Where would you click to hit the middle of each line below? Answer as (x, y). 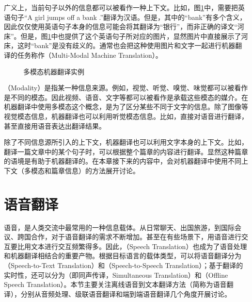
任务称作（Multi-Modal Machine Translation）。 (90, 55)
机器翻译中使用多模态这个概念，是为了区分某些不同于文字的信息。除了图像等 (126, 107)
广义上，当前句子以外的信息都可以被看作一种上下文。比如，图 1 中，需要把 (121, 7)
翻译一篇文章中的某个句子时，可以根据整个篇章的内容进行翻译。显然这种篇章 (126, 151)
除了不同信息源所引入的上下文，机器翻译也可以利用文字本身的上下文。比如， (126, 142)
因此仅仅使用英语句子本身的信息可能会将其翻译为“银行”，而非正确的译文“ (121, 26)
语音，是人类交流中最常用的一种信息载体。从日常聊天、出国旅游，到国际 (119, 227)
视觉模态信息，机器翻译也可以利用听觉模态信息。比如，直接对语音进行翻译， (126, 116)
